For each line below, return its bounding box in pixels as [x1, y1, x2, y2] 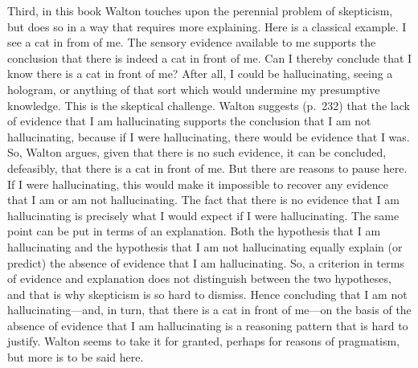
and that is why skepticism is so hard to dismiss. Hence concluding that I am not [7, 285, 408, 302]
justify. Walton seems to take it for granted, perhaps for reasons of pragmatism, [7, 333, 400, 350]
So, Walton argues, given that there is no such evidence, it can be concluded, [7, 144, 387, 161]
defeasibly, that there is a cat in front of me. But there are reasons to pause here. [7, 159, 408, 176]
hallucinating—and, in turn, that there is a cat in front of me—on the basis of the [7, 301, 412, 318]
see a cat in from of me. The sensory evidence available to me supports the [7, 34, 376, 51]
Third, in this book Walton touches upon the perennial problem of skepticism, [7, 2, 393, 18]
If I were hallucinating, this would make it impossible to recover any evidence [7, 175, 388, 192]
